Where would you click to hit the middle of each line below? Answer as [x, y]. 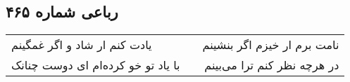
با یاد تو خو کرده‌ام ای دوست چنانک [96, 65]
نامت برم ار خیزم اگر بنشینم [271, 45]
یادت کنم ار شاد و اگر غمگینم [82, 45]
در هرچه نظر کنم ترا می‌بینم [272, 65]
